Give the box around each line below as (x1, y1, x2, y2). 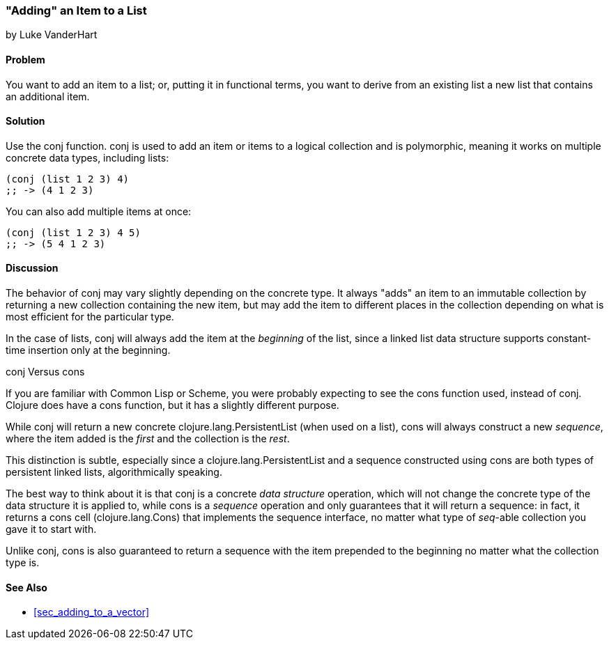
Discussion (6, 262, 59, 274)
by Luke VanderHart (6, 29, 98, 41)
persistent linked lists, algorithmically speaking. (6, 466, 222, 479)
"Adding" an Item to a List (6, 3, 147, 17)
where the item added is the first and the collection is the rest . (6, 433, 290, 445)
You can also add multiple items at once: (6, 205, 192, 217)
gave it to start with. (6, 523, 97, 536)
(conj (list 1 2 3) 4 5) (6, 226, 141, 238)
